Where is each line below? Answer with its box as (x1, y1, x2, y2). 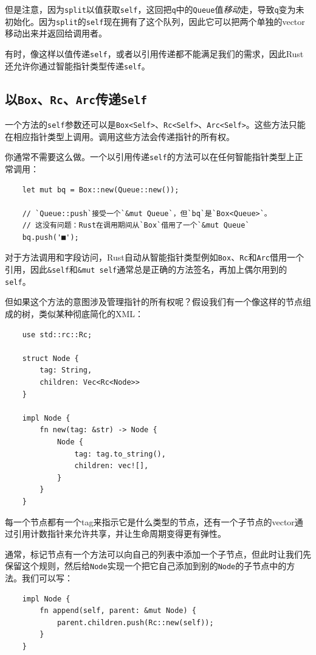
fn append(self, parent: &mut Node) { (39, 606, 196, 615)
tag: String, (39, 366, 92, 375)
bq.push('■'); (22, 233, 79, 242)
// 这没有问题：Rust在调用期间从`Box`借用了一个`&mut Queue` (22, 221, 250, 230)
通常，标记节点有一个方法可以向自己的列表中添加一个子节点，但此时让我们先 (5, 547, 311, 560)
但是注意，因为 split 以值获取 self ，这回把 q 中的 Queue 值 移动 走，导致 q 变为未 (5, 3, 304, 15)
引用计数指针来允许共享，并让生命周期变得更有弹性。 (13, 527, 226, 540)
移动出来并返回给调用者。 (5, 27, 107, 40)
